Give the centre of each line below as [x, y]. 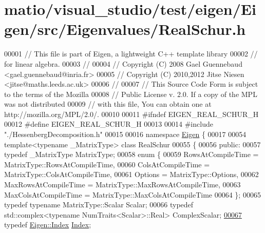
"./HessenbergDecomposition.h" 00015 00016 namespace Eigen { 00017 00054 [125, 134]
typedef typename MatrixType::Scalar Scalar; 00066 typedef [99, 205]
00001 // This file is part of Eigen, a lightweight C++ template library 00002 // [131, 54]
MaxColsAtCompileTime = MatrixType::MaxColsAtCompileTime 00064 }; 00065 [132, 194]
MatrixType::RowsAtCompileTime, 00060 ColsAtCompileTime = [107, 164]
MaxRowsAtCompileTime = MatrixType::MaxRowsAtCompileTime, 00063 [122, 185]
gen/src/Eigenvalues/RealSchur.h [125, 29]
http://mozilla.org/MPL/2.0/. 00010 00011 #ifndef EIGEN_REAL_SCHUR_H [131, 114]
